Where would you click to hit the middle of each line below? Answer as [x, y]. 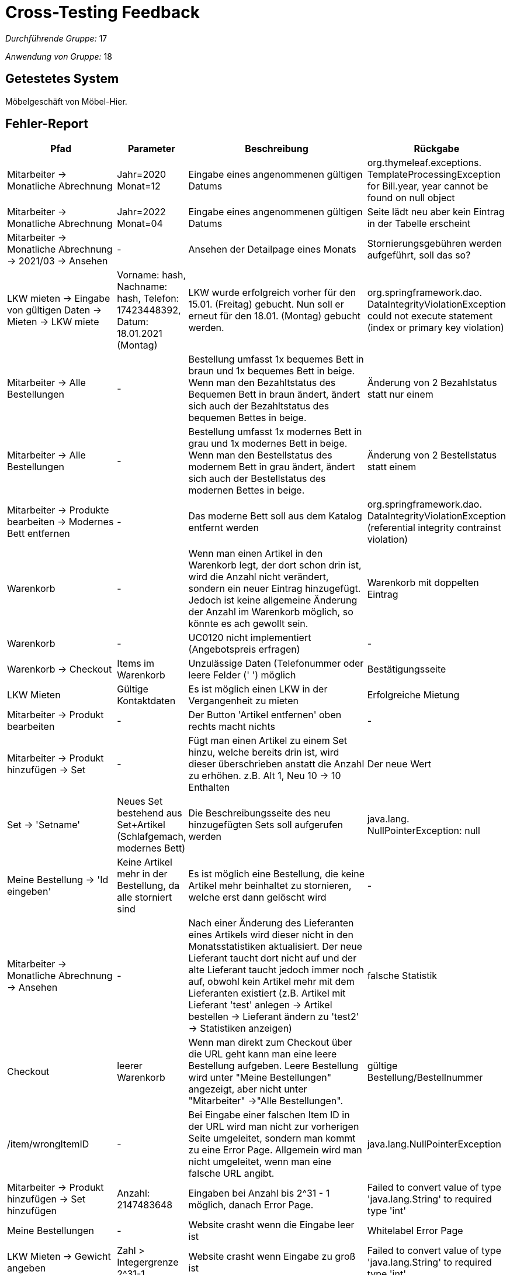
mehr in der [142, 874]
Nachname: [142, 287]
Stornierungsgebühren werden [435, 244]
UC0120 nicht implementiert [250, 638]
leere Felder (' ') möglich [242, 675]
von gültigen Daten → [54, 310]
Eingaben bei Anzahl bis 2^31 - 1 [259, 1193]
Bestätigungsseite [407, 669]
